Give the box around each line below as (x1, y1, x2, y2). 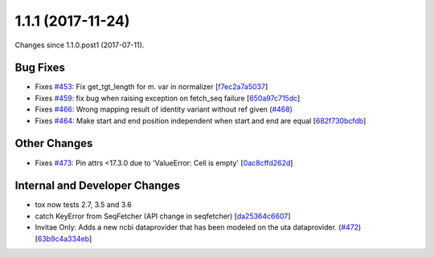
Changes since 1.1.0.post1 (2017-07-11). (14, 40, 145, 50)
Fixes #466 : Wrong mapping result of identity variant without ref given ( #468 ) (35, 104, 293, 114)
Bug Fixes (14, 61, 66, 75)
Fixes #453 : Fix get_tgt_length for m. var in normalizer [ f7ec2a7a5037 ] (35, 82, 268, 92)
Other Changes (14, 137, 93, 150)
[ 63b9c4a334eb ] (35, 234, 92, 243)
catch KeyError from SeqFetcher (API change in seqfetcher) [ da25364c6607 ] (35, 211, 291, 221)
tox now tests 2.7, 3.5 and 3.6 (35, 200, 132, 210)
